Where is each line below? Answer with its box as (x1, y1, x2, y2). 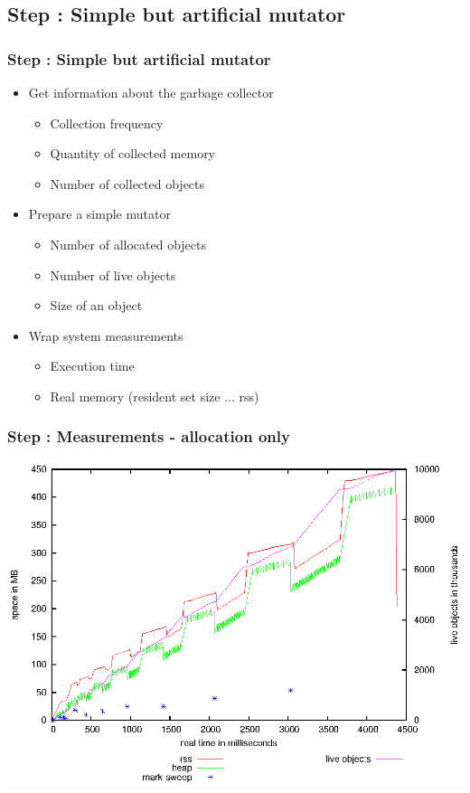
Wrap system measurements (28, 326, 183, 345)
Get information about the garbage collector (28, 83, 274, 101)
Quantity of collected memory (50, 144, 216, 163)
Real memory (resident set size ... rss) (50, 386, 259, 405)
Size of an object (50, 296, 143, 315)
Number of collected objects (50, 174, 205, 193)
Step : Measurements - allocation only (7, 425, 290, 448)
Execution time (50, 356, 135, 375)
